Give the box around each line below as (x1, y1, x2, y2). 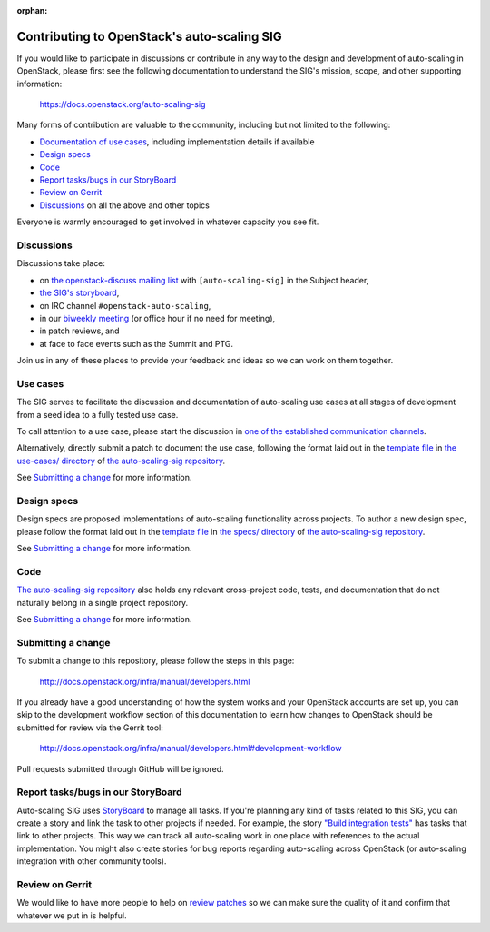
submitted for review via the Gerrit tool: (16, 722, 163, 733)
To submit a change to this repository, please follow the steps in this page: (16, 655, 295, 667)
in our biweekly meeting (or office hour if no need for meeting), (39, 312, 276, 323)
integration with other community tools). (16, 856, 167, 867)
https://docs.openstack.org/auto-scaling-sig (39, 99, 206, 110)
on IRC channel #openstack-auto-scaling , (39, 300, 211, 311)
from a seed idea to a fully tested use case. (16, 409, 179, 420)
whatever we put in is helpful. (16, 909, 127, 921)
